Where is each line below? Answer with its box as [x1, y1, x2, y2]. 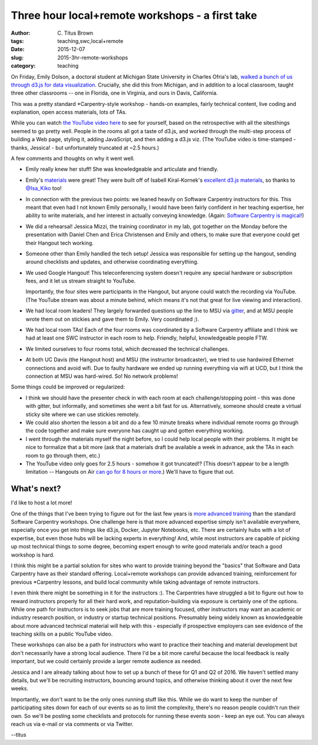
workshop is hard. [11, 551, 55, 558]
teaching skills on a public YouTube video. [11, 630, 113, 638]
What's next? [11, 484, 61, 494]
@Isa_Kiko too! [25, 185, 62, 192]
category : [11, 62, 36, 69]
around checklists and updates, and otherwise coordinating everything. [25, 258, 199, 265]
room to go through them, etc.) [25, 452, 101, 459]
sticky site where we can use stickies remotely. [25, 411, 140, 418]
